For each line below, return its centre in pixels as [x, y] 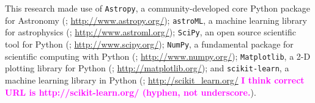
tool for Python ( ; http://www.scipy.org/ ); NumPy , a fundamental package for [149, 44]
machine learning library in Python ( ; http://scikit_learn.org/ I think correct [155, 80]
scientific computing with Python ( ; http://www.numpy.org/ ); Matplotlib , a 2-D [158, 56]
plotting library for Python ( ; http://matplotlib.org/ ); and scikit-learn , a [147, 68]
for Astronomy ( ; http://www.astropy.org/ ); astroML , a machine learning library [156, 20]
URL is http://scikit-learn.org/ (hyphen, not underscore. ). [131, 92]
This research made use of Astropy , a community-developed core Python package [158, 8]
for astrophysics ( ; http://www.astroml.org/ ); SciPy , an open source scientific [150, 32]
